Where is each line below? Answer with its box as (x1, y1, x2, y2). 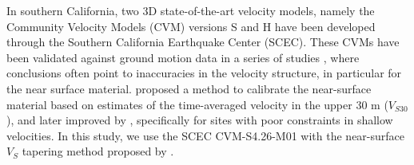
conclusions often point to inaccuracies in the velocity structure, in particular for (6, 65, 402, 81)
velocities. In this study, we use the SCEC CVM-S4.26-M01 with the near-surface (6, 127, 405, 143)
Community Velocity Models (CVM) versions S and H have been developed (6, 18, 376, 34)
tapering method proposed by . (22, 143, 174, 159)
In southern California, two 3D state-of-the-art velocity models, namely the (6, 2, 375, 18)
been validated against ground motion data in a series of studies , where (6, 49, 360, 65)
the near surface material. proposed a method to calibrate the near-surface (6, 80, 372, 96)
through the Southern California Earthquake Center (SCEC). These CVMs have (6, 33, 400, 50)
